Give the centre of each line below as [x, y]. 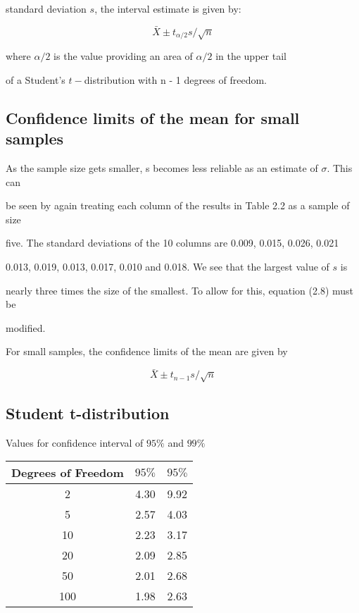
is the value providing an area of [123, 56]
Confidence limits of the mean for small [153, 117]
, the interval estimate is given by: [168, 8]
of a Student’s [36, 79]
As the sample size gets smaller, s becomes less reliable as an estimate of [162, 168]
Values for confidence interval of [75, 442]
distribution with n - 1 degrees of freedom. [175, 79]
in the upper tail [251, 56]
